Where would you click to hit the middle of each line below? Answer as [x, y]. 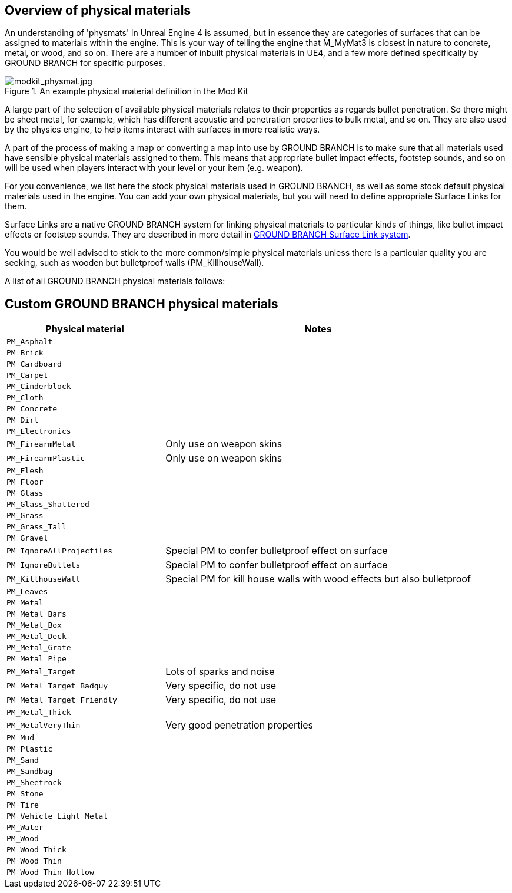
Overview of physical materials [98, 10]
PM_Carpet [27, 375]
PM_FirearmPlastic [46, 458]
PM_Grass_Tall [36, 527]
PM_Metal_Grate [39, 648]
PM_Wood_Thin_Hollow [50, 872]
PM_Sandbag [30, 772]
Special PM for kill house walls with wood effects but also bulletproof [318, 579]
